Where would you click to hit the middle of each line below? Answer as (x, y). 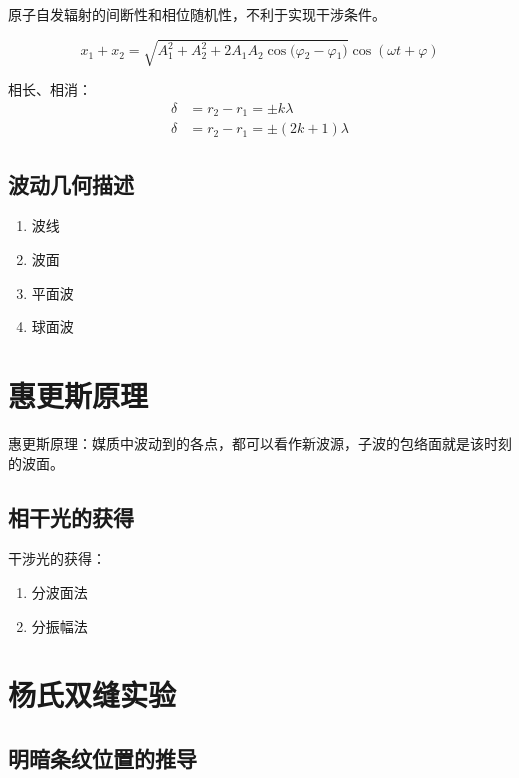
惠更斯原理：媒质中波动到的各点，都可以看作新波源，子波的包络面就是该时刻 (260, 442)
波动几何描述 (71, 183)
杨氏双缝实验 (92, 694)
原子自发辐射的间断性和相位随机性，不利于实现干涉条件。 (197, 14)
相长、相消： (50, 89)
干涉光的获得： (57, 558)
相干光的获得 (71, 516)
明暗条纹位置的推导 (102, 757)
